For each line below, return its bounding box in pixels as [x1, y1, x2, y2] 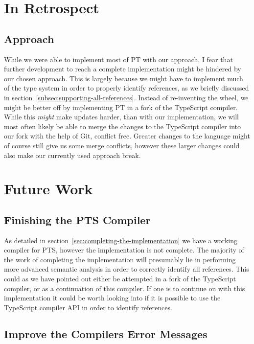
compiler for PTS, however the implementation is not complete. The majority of [4, 245, 244, 255]
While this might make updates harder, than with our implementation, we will [4, 112, 239, 122]
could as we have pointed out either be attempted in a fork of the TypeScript [4, 274, 236, 284]
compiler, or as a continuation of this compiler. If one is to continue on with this [4, 283, 245, 293]
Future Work [4, 179, 93, 199]
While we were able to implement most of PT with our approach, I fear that [4, 54, 233, 64]
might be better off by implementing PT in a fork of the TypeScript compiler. [4, 102, 238, 112]
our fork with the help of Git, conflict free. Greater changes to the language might [4, 131, 250, 141]
